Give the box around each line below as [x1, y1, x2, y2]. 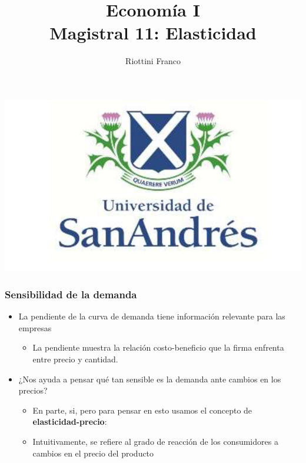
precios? [18, 384, 48, 397]
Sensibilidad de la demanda [5, 287, 137, 301]
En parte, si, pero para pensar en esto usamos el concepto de [32, 404, 252, 416]
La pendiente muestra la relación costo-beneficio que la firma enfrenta [32, 341, 284, 354]
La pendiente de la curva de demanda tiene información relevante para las [18, 310, 285, 322]
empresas [18, 321, 52, 334]
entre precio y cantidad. [32, 353, 118, 365]
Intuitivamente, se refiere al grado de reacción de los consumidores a [32, 435, 278, 447]
